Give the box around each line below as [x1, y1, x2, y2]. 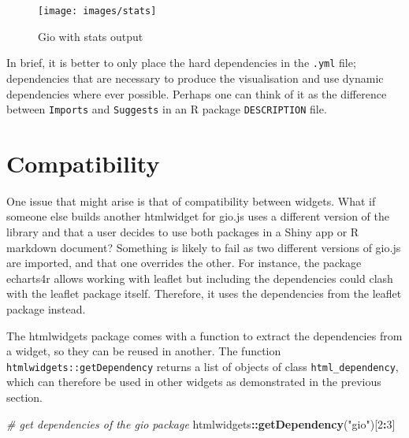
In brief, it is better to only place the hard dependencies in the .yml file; [6, 54, 356, 71]
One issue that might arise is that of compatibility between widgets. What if [6, 192, 376, 209]
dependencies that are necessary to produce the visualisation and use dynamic [6, 69, 384, 86]
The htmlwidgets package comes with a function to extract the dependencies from [6, 327, 403, 343]
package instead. [6, 301, 86, 317]
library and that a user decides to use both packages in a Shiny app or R [6, 224, 359, 240]
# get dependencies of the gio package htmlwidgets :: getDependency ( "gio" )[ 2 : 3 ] [6, 415, 396, 432]
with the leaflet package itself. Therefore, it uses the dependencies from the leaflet [6, 285, 402, 302]
